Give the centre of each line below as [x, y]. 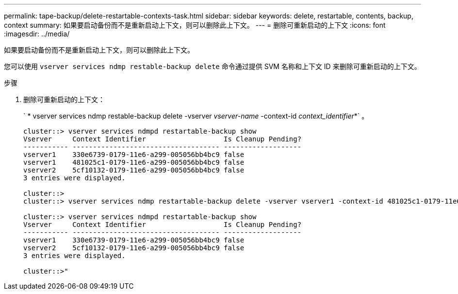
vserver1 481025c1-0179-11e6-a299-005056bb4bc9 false [134, 162]
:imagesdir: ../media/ [37, 34]
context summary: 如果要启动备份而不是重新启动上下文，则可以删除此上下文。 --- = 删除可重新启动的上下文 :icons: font [195, 25]
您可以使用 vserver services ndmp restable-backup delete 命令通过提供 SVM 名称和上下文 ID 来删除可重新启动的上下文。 [213, 66]
